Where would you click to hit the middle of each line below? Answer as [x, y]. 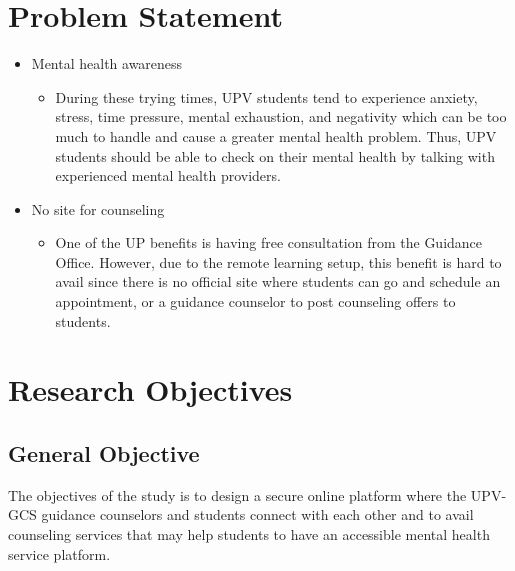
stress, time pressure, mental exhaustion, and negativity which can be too [281, 116]
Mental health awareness [107, 63]
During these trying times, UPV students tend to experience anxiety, [266, 96]
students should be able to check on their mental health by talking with [275, 155]
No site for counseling [98, 208]
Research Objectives [150, 389]
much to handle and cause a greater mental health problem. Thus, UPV [276, 135]
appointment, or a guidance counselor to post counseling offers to [255, 301]
